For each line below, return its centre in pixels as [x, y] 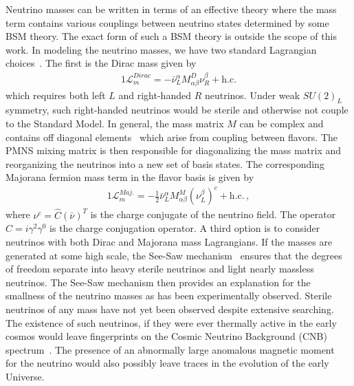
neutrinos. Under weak [252, 95]
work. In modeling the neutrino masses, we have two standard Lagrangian [161, 49]
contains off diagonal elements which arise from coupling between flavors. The [172, 137]
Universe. [25, 376]
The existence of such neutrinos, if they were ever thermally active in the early [171, 322]
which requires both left [56, 95]
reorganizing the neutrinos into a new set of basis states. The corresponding [165, 163]
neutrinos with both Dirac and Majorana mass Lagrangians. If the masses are [169, 242]
